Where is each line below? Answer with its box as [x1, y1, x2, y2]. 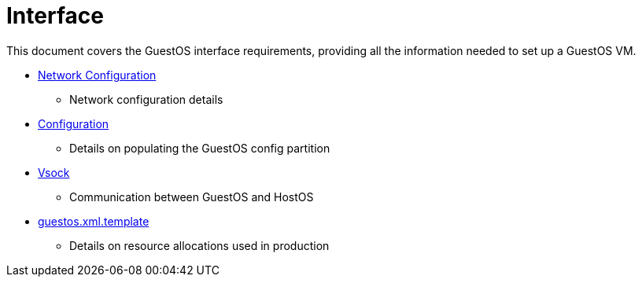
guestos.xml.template [38, 214, 149, 228]
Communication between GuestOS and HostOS [69, 189, 314, 204]
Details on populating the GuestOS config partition [69, 141, 330, 155]
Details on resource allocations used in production [69, 238, 330, 252]
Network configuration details [69, 92, 223, 106]
